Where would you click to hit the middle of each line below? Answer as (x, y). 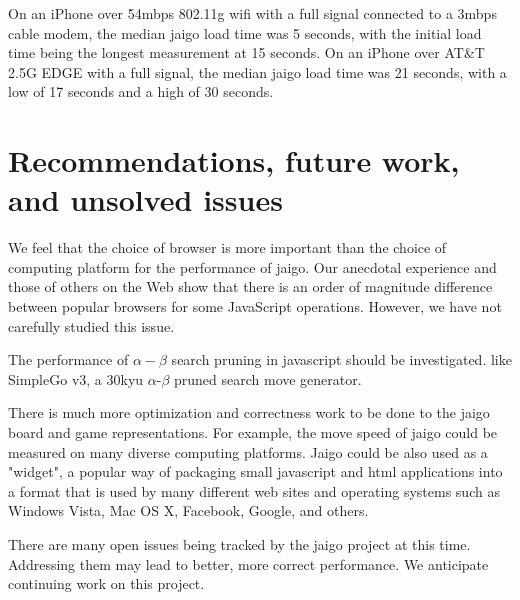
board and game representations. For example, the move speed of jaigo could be (253, 432)
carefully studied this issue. (91, 325)
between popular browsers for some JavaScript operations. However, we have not (255, 306)
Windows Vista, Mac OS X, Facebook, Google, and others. (188, 510)
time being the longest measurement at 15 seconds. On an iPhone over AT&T (246, 52)
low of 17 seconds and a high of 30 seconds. (141, 91)
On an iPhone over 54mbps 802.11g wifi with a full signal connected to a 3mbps (252, 13)
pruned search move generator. (267, 378)
